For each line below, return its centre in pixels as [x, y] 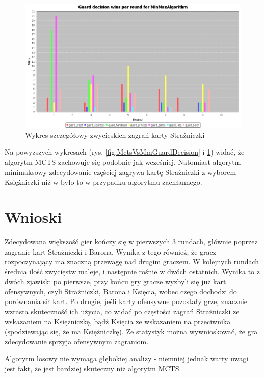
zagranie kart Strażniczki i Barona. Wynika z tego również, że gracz [110, 251]
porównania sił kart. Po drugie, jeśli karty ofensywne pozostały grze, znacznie [126, 301]
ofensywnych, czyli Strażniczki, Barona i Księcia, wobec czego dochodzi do [121, 291]
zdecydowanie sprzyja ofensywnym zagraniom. [77, 341]
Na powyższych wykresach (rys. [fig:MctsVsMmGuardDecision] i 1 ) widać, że [125, 152]
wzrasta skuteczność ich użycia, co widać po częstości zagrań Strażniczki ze [122, 311]
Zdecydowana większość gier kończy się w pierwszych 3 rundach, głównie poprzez [131, 241]
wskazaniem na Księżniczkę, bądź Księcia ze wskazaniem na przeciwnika [118, 321]
